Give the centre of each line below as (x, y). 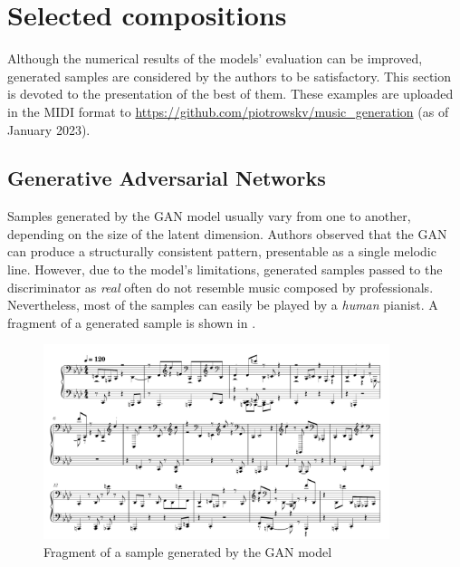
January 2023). (49, 129)
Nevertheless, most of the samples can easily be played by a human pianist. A (223, 305)
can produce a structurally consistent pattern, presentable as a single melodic (222, 251)
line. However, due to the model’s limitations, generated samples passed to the (225, 269)
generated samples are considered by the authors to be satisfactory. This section (229, 76)
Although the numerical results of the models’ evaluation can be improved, (215, 58)
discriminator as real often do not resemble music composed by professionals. (220, 287)
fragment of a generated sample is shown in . (132, 322)
